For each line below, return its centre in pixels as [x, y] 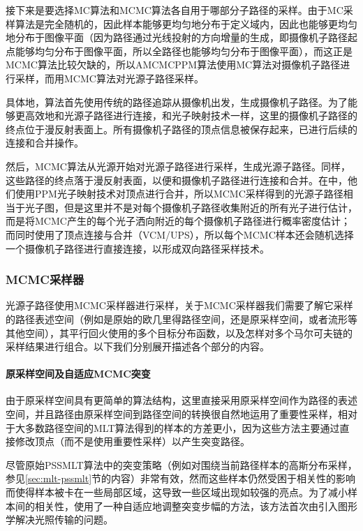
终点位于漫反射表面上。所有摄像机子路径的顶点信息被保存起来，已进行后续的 [181, 129]
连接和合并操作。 [45, 143]
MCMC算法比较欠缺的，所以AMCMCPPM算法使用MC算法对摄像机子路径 [173, 65]
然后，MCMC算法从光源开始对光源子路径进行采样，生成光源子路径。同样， [178, 166]
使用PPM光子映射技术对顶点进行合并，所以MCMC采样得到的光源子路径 [179, 194]
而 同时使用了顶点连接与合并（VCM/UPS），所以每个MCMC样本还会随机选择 [180, 234]
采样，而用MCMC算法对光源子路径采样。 [109, 78]
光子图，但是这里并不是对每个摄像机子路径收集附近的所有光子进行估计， [191, 207]
